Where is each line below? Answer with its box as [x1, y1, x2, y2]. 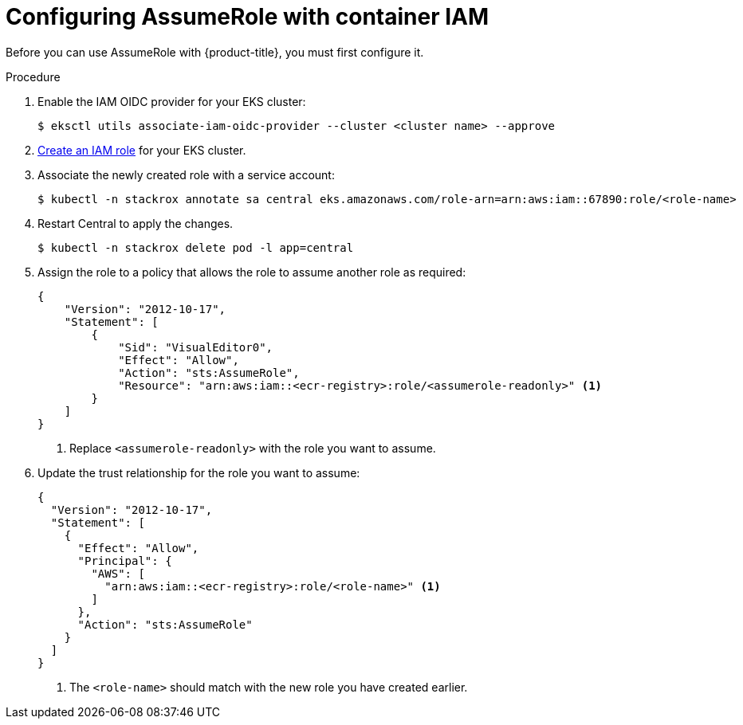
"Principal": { [77, 554, 172, 567]
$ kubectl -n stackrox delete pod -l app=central [37, 241, 354, 254]
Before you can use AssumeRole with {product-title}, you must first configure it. [6, 45, 424, 59]
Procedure [6, 69, 61, 84]
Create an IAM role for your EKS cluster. [37, 143, 246, 157]
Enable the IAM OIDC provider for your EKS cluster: [37, 94, 306, 108]
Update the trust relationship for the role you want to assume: [37, 465, 360, 480]
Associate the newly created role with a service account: [37, 167, 335, 182]
